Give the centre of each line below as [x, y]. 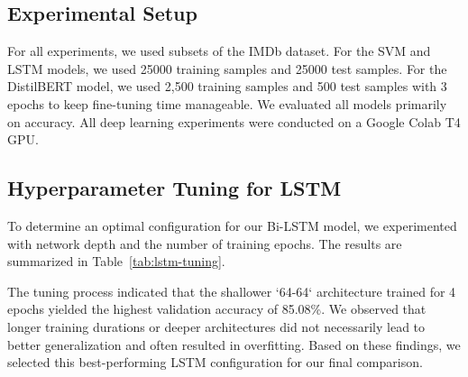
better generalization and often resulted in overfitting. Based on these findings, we [234, 344]
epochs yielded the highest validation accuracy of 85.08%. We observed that [217, 309]
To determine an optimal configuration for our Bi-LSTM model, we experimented [232, 225]
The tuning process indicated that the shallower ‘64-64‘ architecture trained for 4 [232, 291]
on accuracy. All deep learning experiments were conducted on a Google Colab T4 [234, 121]
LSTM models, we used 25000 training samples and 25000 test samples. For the [227, 68]
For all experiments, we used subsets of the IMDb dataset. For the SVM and [219, 51]
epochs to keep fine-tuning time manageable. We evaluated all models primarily [227, 103]
